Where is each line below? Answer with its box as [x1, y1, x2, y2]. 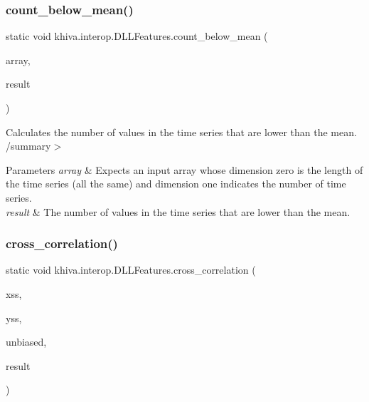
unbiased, [6, 334, 47, 349]
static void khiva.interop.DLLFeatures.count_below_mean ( [6, 29, 268, 43]
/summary [6, 138, 51, 153]
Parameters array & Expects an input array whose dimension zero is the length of [6, 162, 363, 177]
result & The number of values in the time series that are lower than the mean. [6, 204, 351, 219]
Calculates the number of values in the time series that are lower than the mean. [6, 124, 357, 139]
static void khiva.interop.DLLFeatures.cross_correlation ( [6, 262, 256, 277]
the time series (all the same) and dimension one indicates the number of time [6, 176, 346, 191]
